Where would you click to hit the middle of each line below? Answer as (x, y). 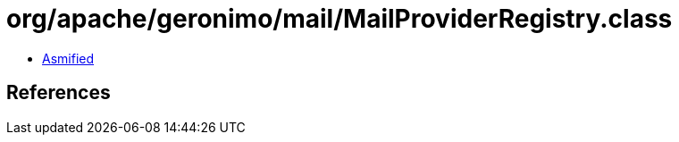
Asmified (68, 58)
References (59, 93)
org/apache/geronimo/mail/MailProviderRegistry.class (339, 19)
